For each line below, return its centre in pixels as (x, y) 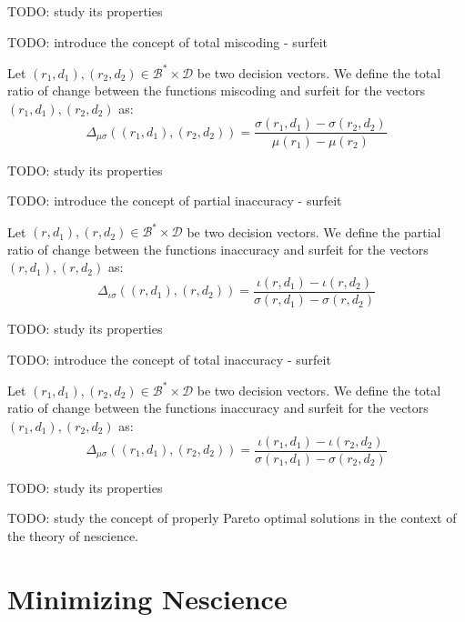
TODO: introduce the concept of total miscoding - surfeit (167, 41)
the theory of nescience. (73, 535)
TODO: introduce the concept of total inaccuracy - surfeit (169, 359)
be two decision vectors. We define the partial (314, 231)
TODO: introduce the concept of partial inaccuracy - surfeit (175, 201)
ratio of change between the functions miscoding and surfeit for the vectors (216, 90)
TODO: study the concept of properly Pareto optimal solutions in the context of (232, 518)
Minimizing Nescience (147, 598)
